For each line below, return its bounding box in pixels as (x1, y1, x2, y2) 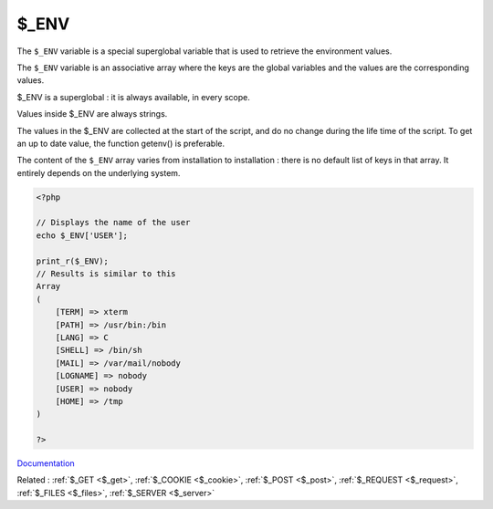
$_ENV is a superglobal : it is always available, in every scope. (16, 91, 250, 102)
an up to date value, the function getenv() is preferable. (16, 138, 226, 149)
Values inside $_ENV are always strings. (16, 109, 168, 119)
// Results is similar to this (36, 269, 177, 278)
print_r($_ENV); (36, 255, 110, 266)
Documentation (16, 458, 75, 469)
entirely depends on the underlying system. (16, 167, 181, 178)
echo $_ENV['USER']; (36, 230, 128, 241)
